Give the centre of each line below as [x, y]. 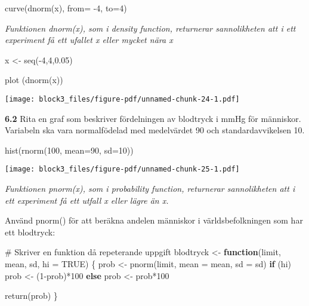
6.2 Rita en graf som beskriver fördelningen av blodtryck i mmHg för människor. [153, 118]
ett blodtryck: [30, 232]
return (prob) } [31, 296]
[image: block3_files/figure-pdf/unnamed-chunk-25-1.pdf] [122, 169]
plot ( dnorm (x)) [34, 80]
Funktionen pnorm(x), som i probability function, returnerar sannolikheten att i [150, 189]
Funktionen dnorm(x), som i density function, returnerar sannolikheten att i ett [150, 28]
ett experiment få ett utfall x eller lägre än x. [87, 200]
